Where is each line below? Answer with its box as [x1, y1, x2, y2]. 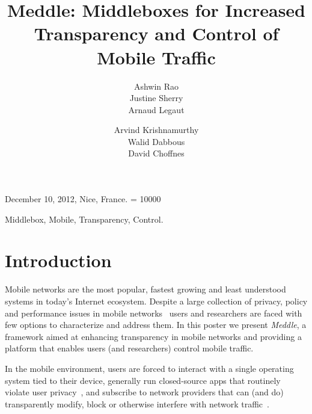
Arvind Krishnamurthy [114, 123, 199, 136]
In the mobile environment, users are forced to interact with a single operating [5, 362, 294, 374]
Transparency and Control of [34, 21, 279, 46]
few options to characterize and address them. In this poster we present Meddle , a [5, 318, 307, 331]
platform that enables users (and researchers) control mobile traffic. [5, 342, 254, 354]
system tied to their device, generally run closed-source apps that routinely [5, 374, 281, 386]
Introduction [5, 248, 112, 273]
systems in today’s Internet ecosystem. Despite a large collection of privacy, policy [5, 294, 308, 307]
